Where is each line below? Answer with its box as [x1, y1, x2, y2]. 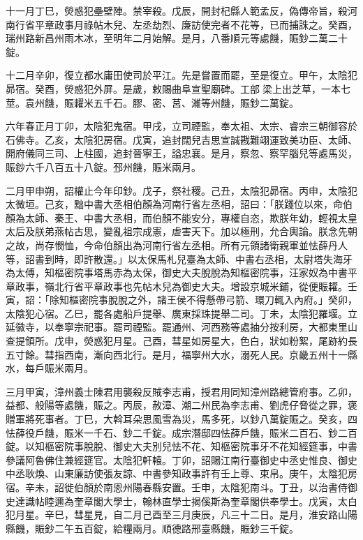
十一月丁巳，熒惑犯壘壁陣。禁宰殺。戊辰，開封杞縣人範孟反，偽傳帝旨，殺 [6, 3, 348, 17]
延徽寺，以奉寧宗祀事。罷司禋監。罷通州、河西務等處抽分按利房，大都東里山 [6, 320, 357, 334]
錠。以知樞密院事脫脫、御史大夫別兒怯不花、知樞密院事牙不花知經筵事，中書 [6, 439, 357, 453]
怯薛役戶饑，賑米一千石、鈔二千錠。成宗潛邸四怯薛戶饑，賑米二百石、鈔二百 [6, 425, 357, 440]
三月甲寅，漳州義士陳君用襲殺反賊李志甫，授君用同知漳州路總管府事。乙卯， [6, 384, 357, 398]
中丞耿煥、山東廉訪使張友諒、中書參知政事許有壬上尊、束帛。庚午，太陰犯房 [6, 466, 357, 481]
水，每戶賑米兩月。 [6, 361, 94, 375]
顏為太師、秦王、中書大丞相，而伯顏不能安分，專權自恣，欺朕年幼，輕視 [6, 210, 338, 225]
